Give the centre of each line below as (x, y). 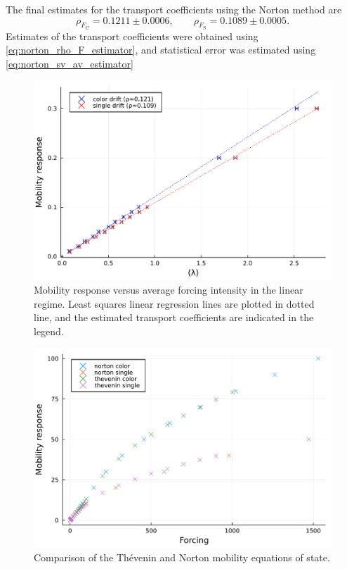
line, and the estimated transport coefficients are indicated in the (174, 317)
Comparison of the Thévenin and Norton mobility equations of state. (182, 557)
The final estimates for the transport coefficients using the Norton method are (174, 9)
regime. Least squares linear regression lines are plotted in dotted (174, 303)
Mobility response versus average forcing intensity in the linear (169, 289)
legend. (49, 331)
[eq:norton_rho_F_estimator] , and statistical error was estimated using (161, 50)
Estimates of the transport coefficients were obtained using (132, 36)
